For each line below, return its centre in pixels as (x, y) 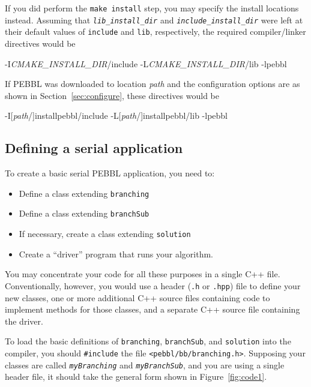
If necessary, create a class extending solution (105, 234)
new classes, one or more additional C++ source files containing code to (137, 297)
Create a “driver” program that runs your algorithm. (116, 253)
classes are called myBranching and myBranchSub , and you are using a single (145, 364)
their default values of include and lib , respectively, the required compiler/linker (155, 31)
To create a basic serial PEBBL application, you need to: (110, 173)
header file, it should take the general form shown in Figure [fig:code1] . (136, 376)
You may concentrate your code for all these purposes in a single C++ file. (143, 274)
